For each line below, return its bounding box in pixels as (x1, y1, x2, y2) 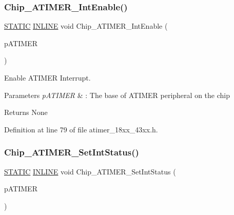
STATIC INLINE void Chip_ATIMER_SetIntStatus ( (4, 166, 176, 177)
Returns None (4, 107, 48, 118)
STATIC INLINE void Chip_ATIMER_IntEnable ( (4, 21, 168, 31)
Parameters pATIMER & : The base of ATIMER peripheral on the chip (4, 89, 230, 100)
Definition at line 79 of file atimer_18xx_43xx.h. (4, 124, 158, 134)
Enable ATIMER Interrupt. (4, 72, 91, 83)
